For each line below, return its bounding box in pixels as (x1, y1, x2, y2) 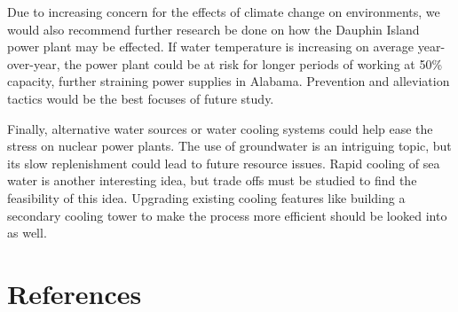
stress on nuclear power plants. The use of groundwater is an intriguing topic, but (7, 136, 452, 155)
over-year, (7, 54, 60, 73)
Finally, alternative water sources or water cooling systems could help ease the (7, 119, 433, 137)
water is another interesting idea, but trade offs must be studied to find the (7, 171, 417, 190)
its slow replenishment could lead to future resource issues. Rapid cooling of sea (7, 153, 440, 172)
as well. (7, 223, 47, 242)
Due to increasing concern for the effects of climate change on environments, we (7, 3, 440, 20)
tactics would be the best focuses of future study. (7, 89, 274, 107)
